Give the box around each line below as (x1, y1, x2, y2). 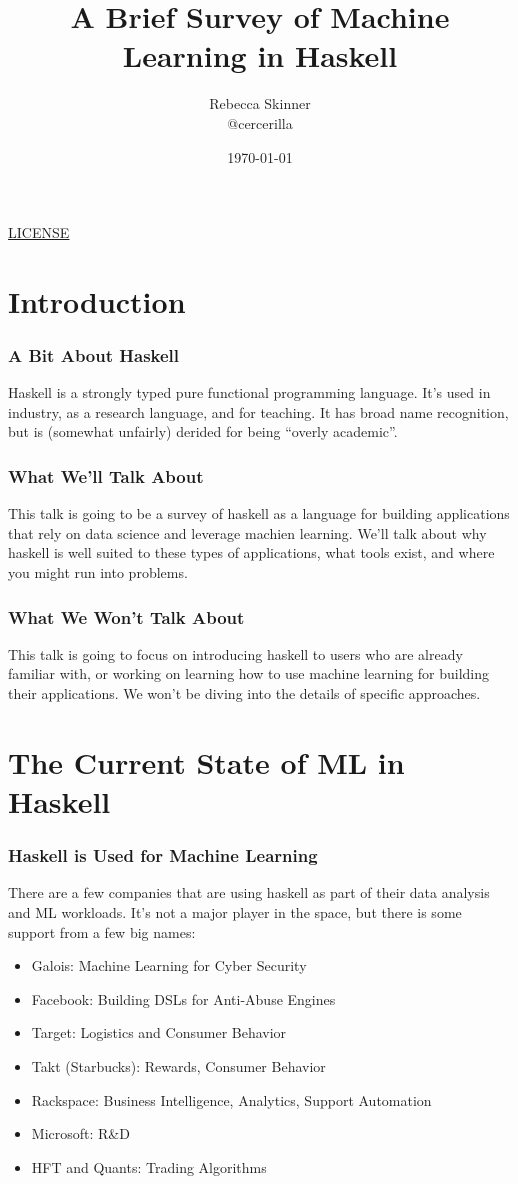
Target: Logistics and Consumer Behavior (31, 1022, 287, 1043)
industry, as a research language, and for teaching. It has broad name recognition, (8, 401, 509, 422)
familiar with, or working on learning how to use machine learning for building (8, 663, 490, 684)
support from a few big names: (8, 921, 196, 942)
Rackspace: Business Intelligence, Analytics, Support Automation (31, 1089, 432, 1110)
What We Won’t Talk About (8, 604, 245, 629)
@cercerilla (227, 112, 293, 133)
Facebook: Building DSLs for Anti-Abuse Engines (31, 988, 336, 1009)
